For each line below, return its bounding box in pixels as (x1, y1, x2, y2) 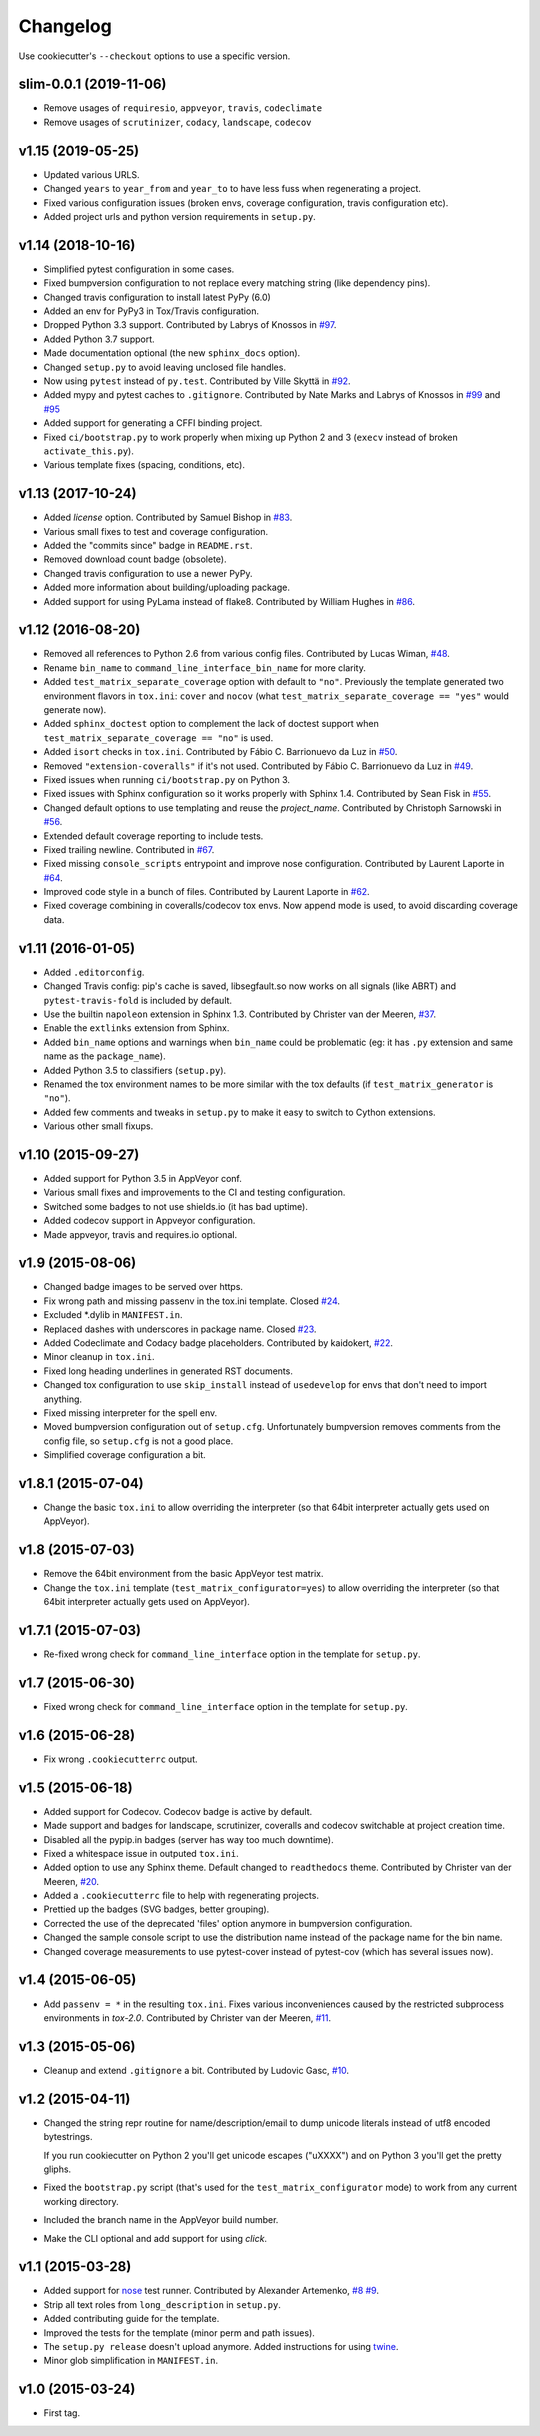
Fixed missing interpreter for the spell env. (43, 1406, 218, 1419)
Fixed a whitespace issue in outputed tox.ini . (43, 1847, 239, 1859)
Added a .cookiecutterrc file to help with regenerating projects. (43, 1890, 320, 1902)
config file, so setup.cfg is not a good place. (43, 1435, 234, 1447)
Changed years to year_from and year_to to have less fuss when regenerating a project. (43, 183, 422, 195)
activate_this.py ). (43, 445, 134, 457)
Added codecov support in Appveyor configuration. (43, 1215, 256, 1227)
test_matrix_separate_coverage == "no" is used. (43, 731, 274, 744)
